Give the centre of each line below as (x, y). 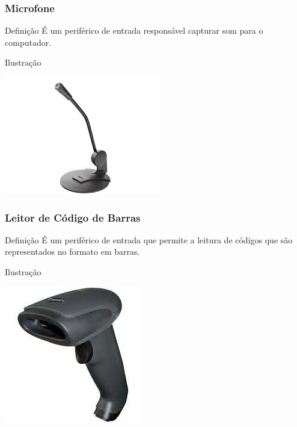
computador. (28, 42)
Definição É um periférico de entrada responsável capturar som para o (134, 30)
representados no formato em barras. (72, 251)
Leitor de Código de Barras (73, 217)
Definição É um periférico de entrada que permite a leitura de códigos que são (149, 239)
